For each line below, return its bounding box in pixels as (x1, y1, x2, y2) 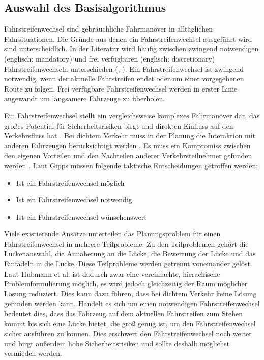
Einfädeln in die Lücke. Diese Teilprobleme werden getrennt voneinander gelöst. (4, 258, 252, 269)
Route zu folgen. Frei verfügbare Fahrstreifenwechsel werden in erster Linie (4, 83, 238, 94)
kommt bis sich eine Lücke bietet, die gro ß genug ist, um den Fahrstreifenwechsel (4, 318, 256, 328)
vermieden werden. (4, 348, 63, 358)
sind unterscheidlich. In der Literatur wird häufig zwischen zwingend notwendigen (4, 43, 259, 54)
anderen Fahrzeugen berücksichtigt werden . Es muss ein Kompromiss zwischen (4, 140, 251, 151)
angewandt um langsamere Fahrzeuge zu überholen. (4, 93, 165, 104)
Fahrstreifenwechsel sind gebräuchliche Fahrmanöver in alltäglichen (4, 23, 213, 34)
